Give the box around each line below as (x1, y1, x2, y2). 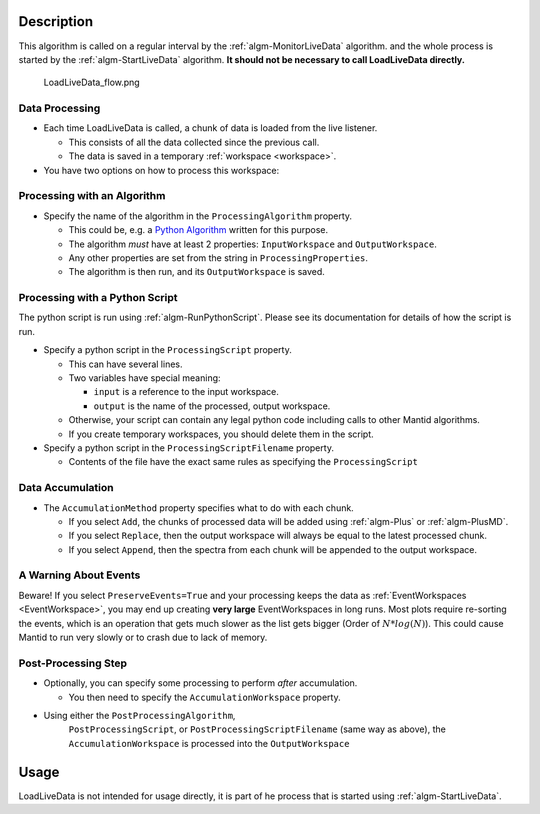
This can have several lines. (68, 358, 183, 370)
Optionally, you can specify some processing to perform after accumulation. (43, 677, 358, 689)
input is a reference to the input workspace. (93, 386, 280, 398)
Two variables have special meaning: (68, 372, 221, 384)
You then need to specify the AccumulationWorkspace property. (68, 691, 341, 703)
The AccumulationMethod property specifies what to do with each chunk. (43, 501, 354, 514)
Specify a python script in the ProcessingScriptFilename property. (43, 441, 335, 454)
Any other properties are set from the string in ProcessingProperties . (68, 251, 369, 264)
